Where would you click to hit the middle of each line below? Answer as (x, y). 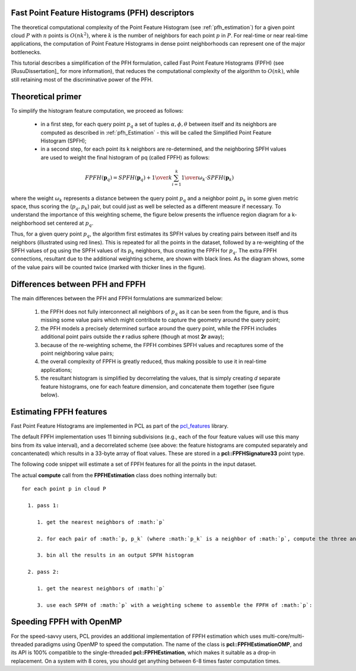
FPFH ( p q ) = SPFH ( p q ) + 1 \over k (128, 178)
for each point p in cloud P (64, 489)
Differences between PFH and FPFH (78, 284)
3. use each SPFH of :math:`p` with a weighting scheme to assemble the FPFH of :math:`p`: (175, 605)
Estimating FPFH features (59, 411)
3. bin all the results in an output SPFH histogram (115, 555)
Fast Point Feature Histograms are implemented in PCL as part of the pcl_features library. (120, 426)
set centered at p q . (70, 224)
